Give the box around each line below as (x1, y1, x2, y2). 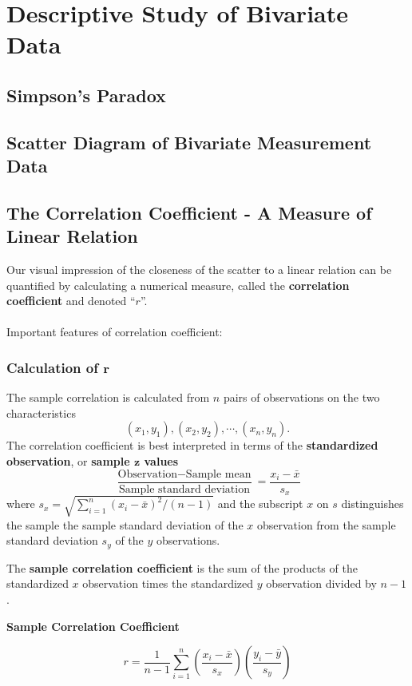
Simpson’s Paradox (6, 82, 166, 107)
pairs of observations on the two (223, 389, 380, 406)
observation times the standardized (82, 575, 254, 592)
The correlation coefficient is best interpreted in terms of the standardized (6, 437, 378, 454)
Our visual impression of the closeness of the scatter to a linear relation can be (6, 261, 392, 278)
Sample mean (185, 468, 252, 480)
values (144, 453, 179, 470)
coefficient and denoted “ (6, 292, 136, 309)
